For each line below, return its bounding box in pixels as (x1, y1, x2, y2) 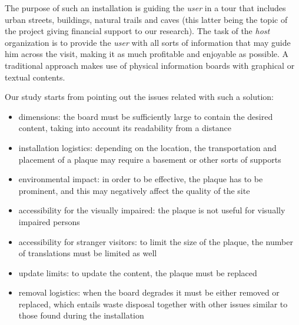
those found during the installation (18, 309, 144, 321)
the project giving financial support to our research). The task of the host (5, 25, 270, 37)
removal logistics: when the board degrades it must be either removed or (18, 286, 280, 299)
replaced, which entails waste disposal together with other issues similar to (18, 297, 288, 310)
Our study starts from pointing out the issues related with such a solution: (5, 91, 274, 103)
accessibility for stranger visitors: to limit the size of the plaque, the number (18, 235, 293, 247)
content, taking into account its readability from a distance (18, 122, 231, 134)
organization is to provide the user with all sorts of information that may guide (5, 36, 291, 48)
